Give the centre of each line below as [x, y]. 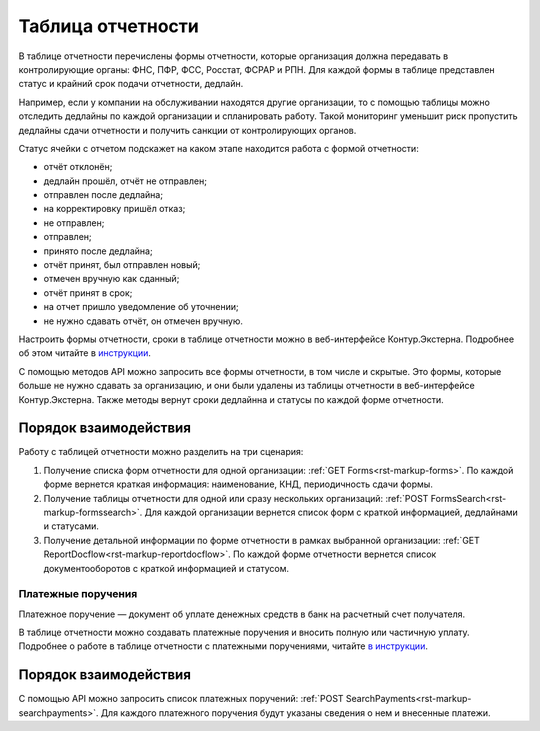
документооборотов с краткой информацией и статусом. [166, 568]
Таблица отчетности [108, 26]
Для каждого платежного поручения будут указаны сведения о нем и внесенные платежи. [295, 712]
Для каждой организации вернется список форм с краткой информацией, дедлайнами [331, 512]
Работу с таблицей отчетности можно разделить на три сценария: [161, 452]
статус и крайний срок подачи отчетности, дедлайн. [131, 84]
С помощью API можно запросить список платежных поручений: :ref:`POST [181, 699]
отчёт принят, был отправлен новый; [122, 265]
